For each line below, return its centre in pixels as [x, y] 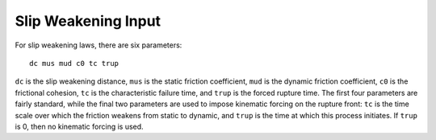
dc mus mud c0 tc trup [74, 63]
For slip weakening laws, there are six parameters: [99, 45]
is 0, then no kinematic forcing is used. [80, 126]
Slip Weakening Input [88, 21]
